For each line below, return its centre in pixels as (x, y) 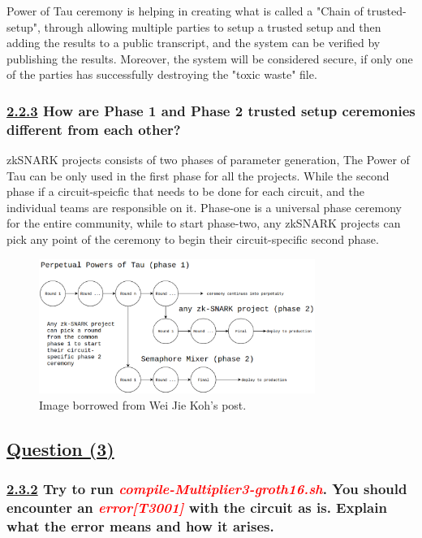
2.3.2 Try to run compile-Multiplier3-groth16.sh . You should (207, 488)
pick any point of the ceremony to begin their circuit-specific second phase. (193, 239)
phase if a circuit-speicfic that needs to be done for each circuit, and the (185, 191)
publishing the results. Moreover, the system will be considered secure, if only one (210, 58)
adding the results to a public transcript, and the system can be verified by (194, 43)
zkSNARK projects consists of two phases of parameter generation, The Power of (208, 160)
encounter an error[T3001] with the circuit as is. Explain (197, 507)
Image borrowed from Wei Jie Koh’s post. (143, 404)
